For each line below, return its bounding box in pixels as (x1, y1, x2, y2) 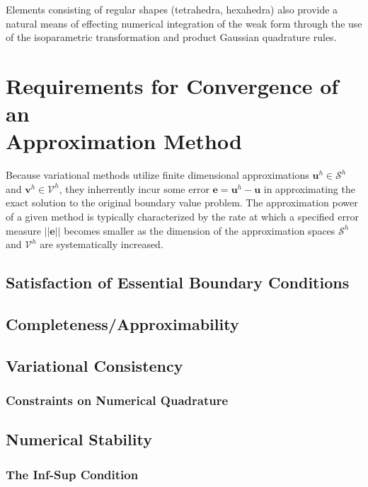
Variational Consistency (6, 354, 183, 376)
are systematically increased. (40, 237, 163, 252)
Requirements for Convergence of (6, 71, 339, 100)
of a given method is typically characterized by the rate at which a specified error (6, 209, 359, 224)
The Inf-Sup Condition (6, 465, 139, 483)
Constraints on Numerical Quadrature (6, 392, 229, 409)
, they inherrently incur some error (59, 181, 209, 196)
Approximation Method (6, 127, 242, 156)
